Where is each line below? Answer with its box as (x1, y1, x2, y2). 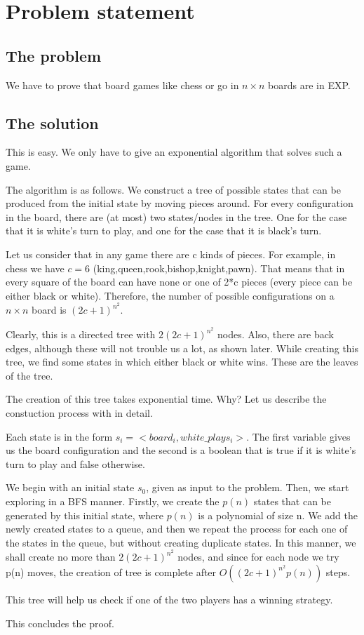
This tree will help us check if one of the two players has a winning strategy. (6, 591, 333, 606)
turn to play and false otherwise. (6, 456, 145, 471)
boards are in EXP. (268, 77, 351, 92)
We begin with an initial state (6, 480, 135, 495)
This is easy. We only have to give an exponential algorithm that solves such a (6, 145, 342, 159)
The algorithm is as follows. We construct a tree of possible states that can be (6, 182, 341, 196)
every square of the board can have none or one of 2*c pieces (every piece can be (6, 274, 353, 289)
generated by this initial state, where (6, 507, 164, 522)
